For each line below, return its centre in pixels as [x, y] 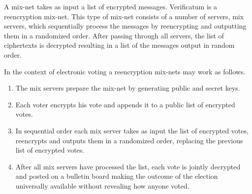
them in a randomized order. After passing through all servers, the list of [114, 35]
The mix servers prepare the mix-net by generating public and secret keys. [128, 88]
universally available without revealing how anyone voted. [102, 185]
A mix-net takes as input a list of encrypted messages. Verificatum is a [111, 6]
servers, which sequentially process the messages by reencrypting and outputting [125, 26]
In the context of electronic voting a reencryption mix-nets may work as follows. [125, 71]
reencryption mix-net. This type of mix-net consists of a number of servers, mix [124, 16]
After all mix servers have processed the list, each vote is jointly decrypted [128, 166]
